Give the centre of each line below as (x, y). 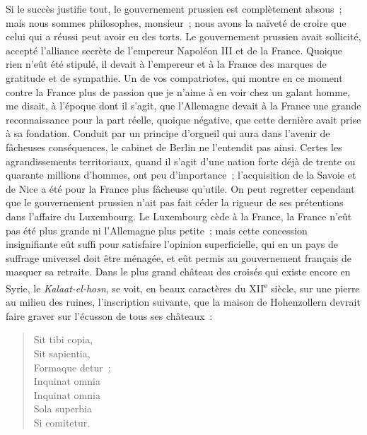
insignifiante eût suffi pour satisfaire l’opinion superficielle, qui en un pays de (172, 244)
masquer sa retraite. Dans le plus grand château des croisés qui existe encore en (178, 272)
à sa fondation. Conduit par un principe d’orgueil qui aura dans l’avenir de (168, 133)
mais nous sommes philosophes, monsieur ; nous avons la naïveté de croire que (176, 22)
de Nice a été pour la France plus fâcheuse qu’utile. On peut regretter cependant (180, 188)
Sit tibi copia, (63, 339)
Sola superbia (63, 409)
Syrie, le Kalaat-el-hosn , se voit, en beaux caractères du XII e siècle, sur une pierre (183, 287)
